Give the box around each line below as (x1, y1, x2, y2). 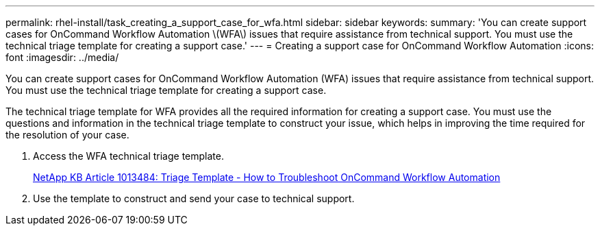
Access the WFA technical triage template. (33, 150, 225, 162)
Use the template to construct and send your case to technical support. (33, 193, 355, 204)
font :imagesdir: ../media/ (5, 51, 119, 63)
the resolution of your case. (5, 129, 129, 141)
